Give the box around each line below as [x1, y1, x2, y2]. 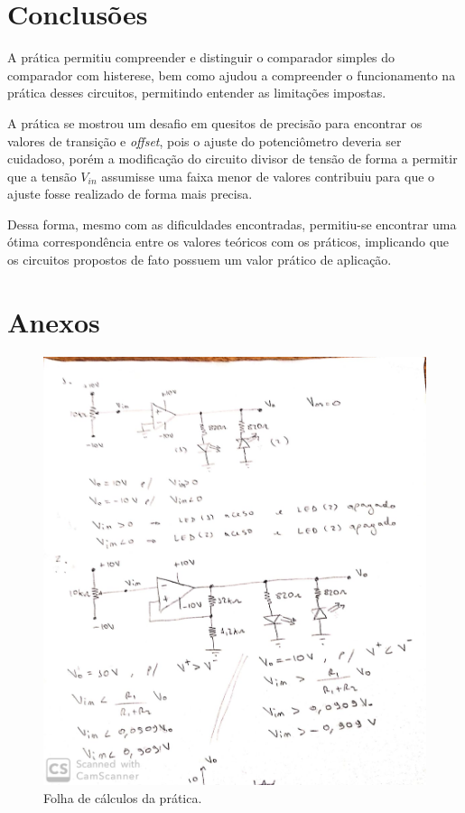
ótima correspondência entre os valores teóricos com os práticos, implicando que [7, 232, 450, 251]
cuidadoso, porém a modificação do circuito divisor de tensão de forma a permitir [7, 149, 458, 168]
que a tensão [7, 166, 77, 185]
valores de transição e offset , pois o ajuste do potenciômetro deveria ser [7, 131, 402, 150]
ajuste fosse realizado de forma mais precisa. [7, 184, 253, 203]
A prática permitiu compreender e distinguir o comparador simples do [7, 48, 395, 67]
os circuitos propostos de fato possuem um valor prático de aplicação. [7, 250, 392, 269]
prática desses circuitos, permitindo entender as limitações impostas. [7, 83, 386, 102]
